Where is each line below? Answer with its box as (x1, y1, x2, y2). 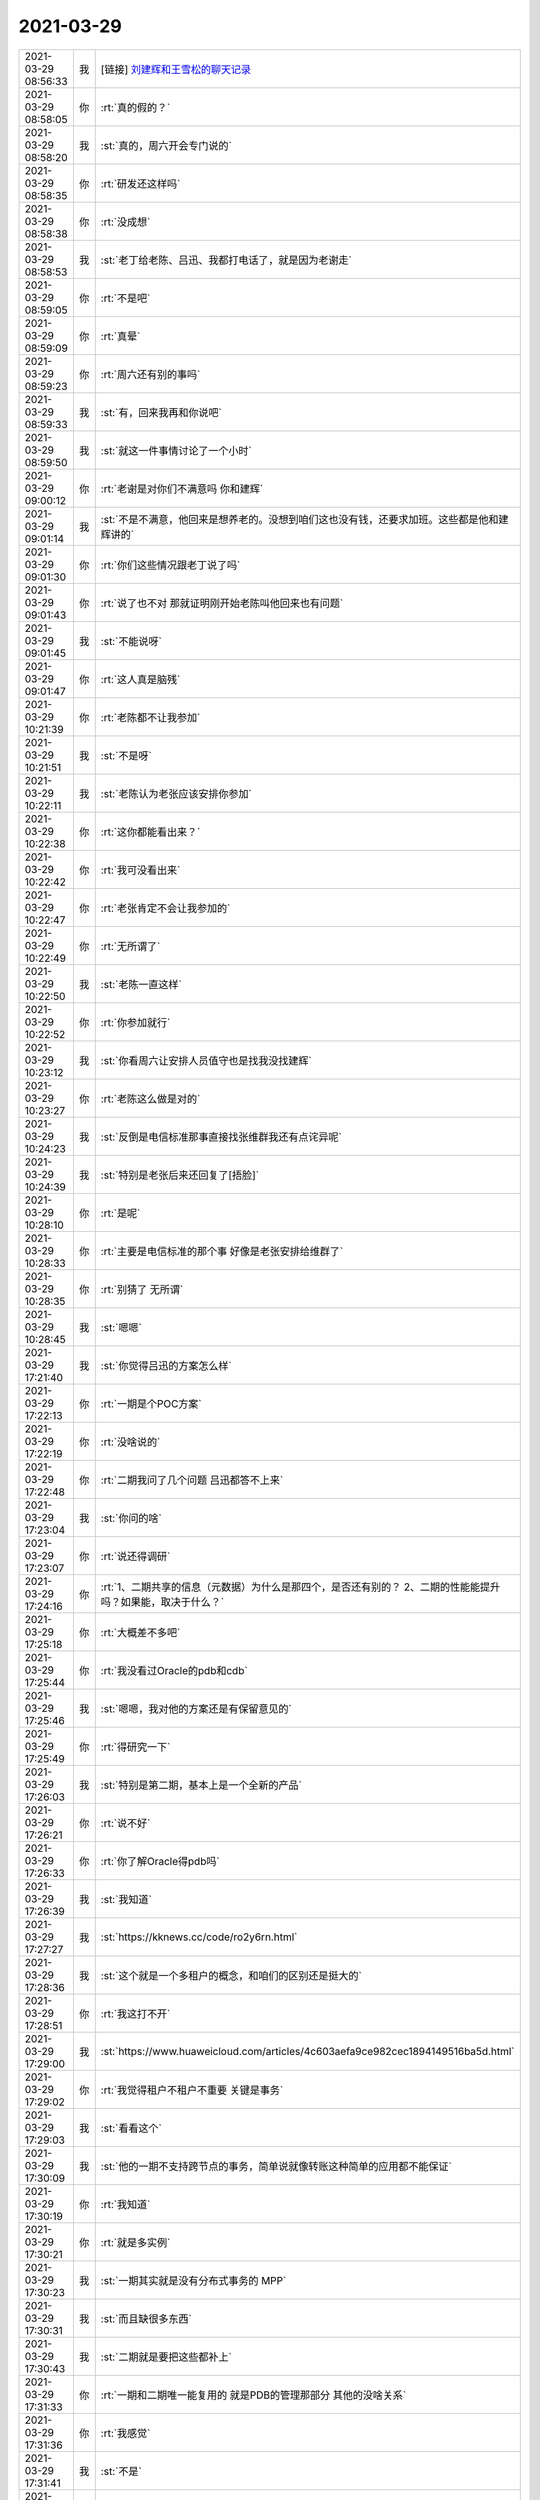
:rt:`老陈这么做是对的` (100, 1091, 201, 1105)
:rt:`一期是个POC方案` (100, 1396, 202, 1410)
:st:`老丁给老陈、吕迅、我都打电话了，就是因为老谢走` (100, 253, 352, 267)
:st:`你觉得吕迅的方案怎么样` (100, 1358, 232, 1372)
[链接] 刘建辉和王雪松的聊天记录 (100, 62, 252, 76)
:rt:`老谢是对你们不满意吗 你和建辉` (100, 481, 264, 495)
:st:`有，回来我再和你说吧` (100, 405, 222, 419)
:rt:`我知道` (100, 2197, 151, 2211)
